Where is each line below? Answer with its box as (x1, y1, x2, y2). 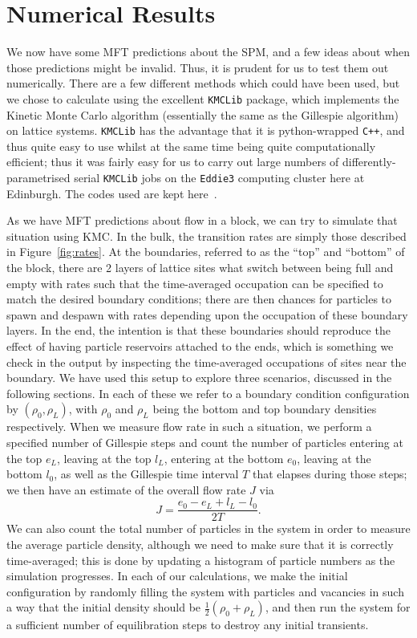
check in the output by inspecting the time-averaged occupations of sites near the (6, 353, 407, 370)
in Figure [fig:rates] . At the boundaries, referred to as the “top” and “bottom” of (6, 243, 405, 260)
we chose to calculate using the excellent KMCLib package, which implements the (6, 90, 399, 107)
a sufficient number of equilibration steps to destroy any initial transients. (6, 616, 369, 633)
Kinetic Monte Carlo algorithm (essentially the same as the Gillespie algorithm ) (6, 106, 399, 123)
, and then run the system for (265, 599, 411, 616)
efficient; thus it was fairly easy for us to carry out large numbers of (6, 153, 339, 170)
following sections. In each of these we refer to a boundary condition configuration (6, 384, 410, 401)
